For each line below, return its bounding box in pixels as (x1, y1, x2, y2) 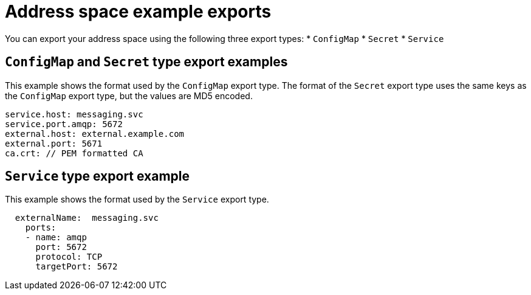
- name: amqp (25, 232, 87, 243)
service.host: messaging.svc (5, 109, 143, 119)
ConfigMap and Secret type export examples (5, 54, 288, 70)
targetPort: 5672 (35, 262, 118, 272)
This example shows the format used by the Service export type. (5, 194, 269, 205)
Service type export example (5, 168, 190, 184)
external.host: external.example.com (5, 128, 185, 139)
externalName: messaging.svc (15, 213, 159, 223)
